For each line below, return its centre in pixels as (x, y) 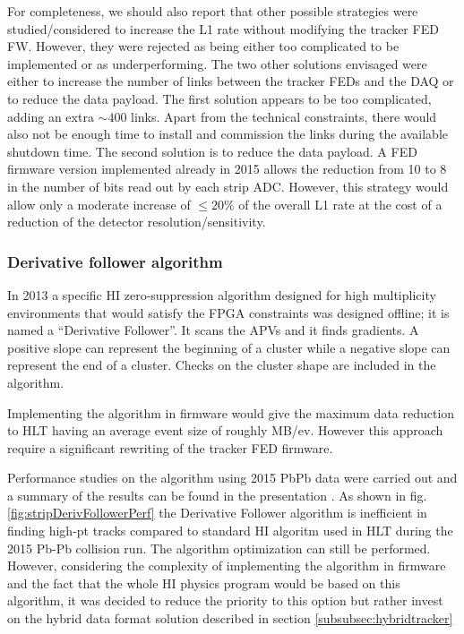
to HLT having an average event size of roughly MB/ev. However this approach (225, 430)
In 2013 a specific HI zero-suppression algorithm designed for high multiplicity (222, 294)
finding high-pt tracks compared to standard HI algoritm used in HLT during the (230, 531)
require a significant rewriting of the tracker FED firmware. (170, 447)
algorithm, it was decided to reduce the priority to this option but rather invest (225, 600)
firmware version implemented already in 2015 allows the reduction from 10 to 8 (227, 169)
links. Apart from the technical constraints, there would (284, 116)
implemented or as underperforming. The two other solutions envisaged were (217, 63)
